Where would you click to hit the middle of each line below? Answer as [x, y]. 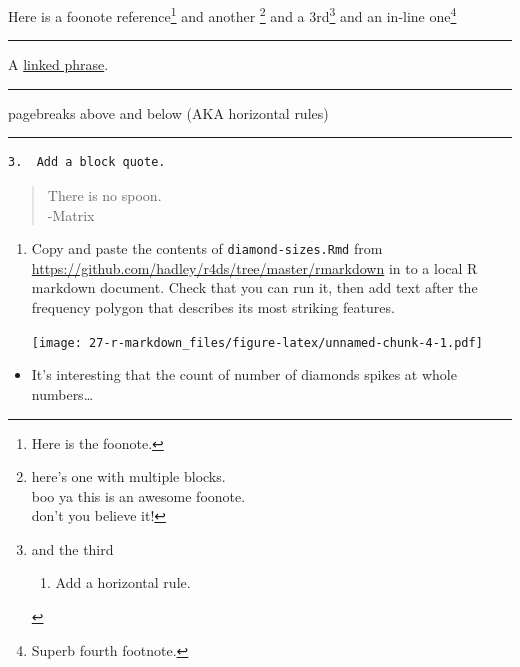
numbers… [62, 393]
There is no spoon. [104, 195]
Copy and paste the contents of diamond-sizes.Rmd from [207, 248]
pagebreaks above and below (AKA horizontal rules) [168, 112]
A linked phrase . [58, 64]
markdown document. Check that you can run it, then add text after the [254, 287]
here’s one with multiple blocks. [128, 476]
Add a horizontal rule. [123, 582]
